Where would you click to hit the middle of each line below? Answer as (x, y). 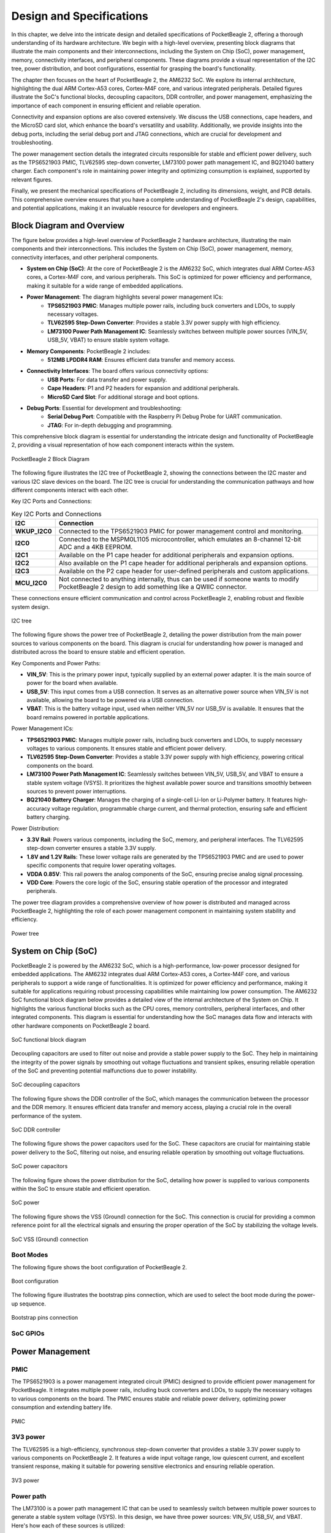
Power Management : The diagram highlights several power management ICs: (125, 297)
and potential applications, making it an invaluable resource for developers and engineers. (125, 208)
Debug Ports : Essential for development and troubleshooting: (104, 408)
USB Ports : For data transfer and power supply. (107, 380)
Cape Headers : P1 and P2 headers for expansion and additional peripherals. (143, 388)
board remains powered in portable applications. (88, 717)
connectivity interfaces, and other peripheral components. (85, 257)
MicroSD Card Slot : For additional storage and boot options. (123, 397)
